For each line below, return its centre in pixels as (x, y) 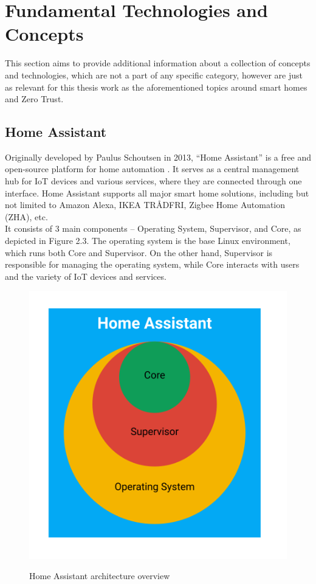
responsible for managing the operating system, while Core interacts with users (152, 264)
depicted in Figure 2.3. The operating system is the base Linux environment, (148, 241)
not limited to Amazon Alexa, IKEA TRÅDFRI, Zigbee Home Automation (145, 205)
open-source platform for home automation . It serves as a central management (152, 169)
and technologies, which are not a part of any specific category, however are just (154, 75)
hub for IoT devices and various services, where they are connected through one (153, 181)
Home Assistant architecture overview (100, 576)
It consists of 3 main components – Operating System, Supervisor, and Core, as (153, 228)
